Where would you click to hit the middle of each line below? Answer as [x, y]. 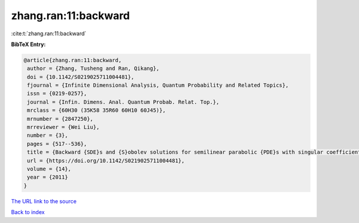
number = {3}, [48, 135]
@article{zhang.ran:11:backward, [73, 60]
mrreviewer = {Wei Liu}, [63, 127]
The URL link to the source [44, 201]
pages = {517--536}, [57, 144]
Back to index [28, 212]
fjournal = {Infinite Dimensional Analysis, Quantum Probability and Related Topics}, [158, 85]
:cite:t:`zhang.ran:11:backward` [49, 33]
